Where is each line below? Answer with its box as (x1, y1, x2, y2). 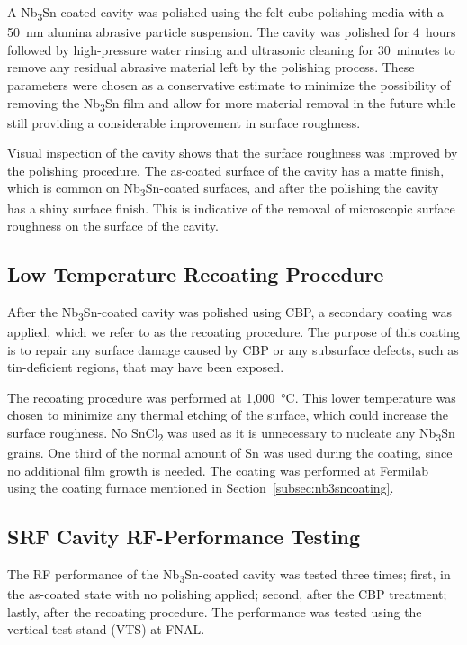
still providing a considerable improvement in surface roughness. (7, 113, 361, 132)
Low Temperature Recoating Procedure (7, 260, 384, 288)
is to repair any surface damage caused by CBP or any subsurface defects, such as (7, 340, 459, 359)
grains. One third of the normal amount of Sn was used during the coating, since (7, 443, 453, 462)
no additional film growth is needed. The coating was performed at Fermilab (7, 460, 428, 479)
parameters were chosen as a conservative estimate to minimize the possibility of (7, 75, 451, 94)
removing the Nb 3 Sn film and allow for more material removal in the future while (7, 93, 456, 114)
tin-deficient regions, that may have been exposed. (7, 358, 284, 377)
